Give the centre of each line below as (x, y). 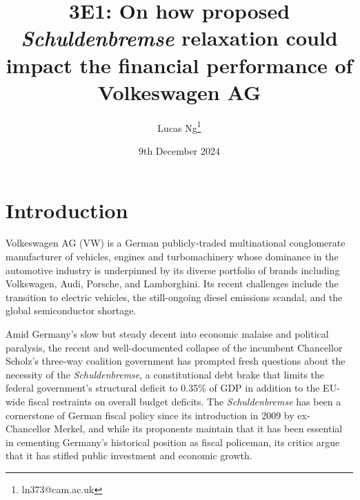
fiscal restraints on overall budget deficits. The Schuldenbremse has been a (184, 401)
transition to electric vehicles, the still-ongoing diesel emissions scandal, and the (174, 297)
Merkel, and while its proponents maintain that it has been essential (198, 429)
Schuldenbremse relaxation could (179, 38)
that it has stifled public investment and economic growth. (129, 455)
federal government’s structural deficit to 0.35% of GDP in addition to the (163, 388)
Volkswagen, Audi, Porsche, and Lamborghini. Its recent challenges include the (172, 283)
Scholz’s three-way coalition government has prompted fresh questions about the (176, 361)
